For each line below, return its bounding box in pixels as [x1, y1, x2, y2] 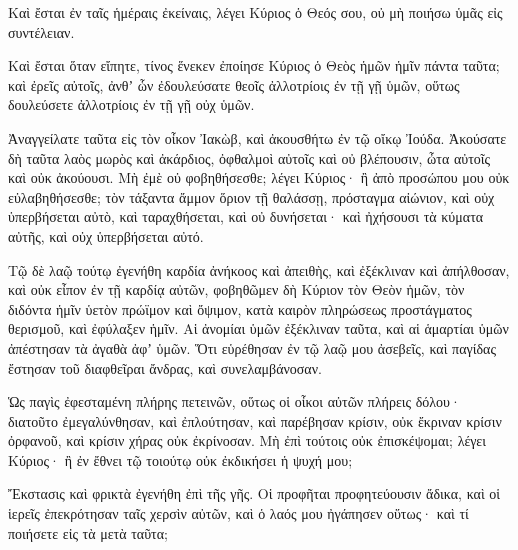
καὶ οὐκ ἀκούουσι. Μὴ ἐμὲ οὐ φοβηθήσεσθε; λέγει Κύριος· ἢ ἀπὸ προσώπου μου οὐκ [8, 167, 510, 188]
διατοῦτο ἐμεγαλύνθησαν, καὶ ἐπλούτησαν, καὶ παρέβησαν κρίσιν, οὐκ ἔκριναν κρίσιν [8, 410, 502, 431]
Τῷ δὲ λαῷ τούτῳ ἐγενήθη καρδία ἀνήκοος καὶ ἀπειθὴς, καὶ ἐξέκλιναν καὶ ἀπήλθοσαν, [8, 259, 510, 280]
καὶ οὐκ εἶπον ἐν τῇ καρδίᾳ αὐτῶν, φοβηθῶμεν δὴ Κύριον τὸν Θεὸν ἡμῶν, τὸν [8, 279, 465, 300]
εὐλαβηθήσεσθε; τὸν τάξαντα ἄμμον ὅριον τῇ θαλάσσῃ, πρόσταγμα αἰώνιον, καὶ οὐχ [8, 186, 495, 207]
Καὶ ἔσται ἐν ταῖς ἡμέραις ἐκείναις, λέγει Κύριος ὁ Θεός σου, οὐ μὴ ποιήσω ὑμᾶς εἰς [8, 2, 503, 22]
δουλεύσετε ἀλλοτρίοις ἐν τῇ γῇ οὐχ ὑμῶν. [8, 94, 255, 115]
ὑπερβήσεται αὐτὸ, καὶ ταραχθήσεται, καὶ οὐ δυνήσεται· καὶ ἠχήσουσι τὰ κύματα [8, 206, 484, 227]
